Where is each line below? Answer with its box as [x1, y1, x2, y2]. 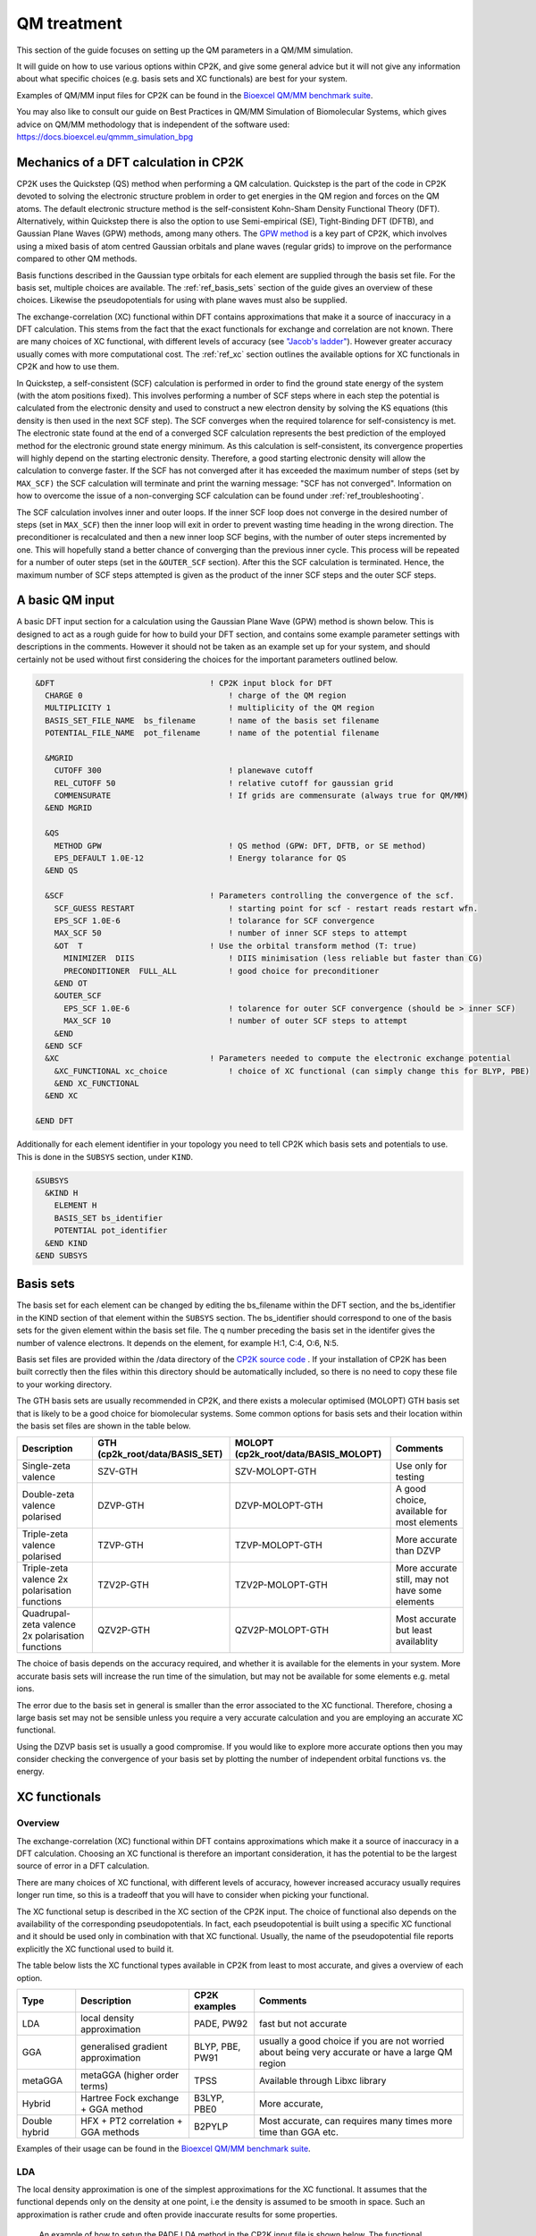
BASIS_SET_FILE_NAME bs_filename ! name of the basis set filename [45, 716, 380, 725]
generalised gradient [80, 2040, 168, 2053]
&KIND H [45, 1188, 79, 1198]
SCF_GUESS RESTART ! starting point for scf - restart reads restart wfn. [54, 903, 478, 913]
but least [395, 1624, 432, 1637]
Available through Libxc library [259, 2074, 387, 2087]
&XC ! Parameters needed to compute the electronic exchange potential [45, 1054, 511, 1063]
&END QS [45, 866, 79, 876]
